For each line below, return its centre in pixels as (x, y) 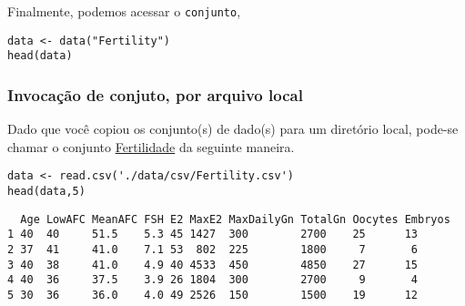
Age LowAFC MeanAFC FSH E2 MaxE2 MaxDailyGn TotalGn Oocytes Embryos (235, 219)
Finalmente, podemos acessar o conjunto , (124, 11)
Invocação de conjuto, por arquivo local (155, 94)
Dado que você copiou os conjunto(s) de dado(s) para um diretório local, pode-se (233, 129)
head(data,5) (46, 192)
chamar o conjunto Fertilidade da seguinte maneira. (151, 146)
